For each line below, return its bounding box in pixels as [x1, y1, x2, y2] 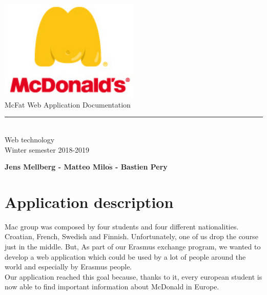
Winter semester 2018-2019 [5, 144, 90, 155]
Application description [5, 191, 174, 212]
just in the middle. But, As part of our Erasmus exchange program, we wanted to [5, 241, 261, 252]
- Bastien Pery [115, 161, 168, 172]
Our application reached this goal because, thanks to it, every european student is [5, 271, 262, 282]
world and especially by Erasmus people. [5, 261, 132, 272]
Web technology [5, 134, 55, 144]
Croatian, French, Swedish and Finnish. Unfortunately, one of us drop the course [5, 231, 258, 242]
